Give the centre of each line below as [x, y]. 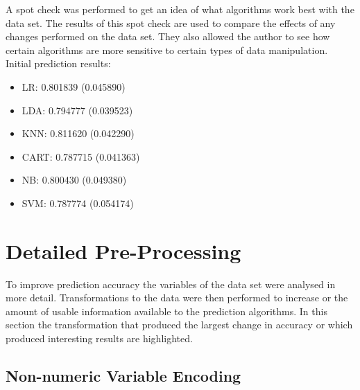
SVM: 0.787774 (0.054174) [78, 203]
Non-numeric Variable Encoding [123, 376]
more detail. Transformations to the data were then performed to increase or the [177, 298]
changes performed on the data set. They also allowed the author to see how [168, 36]
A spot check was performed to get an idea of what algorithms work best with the [180, 9]
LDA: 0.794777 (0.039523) [77, 110]
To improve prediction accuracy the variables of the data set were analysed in [171, 284]
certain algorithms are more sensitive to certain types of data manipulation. [167, 50]
